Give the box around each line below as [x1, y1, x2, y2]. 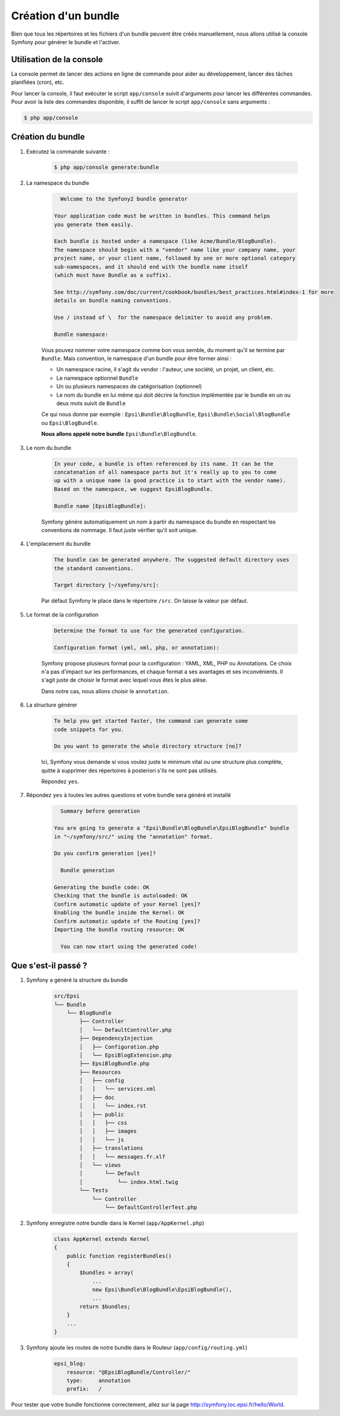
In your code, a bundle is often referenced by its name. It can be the [54, 460, 274, 467]
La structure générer [26, 701, 78, 709]
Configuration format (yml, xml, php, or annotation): [54, 644, 219, 651]
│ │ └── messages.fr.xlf [79, 1153, 166, 1160]
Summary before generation [60, 808, 140, 815]
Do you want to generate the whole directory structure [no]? [54, 743, 242, 750]
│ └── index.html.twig [79, 1178, 178, 1185]
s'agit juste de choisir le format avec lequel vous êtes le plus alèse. [41, 676, 208, 684]
